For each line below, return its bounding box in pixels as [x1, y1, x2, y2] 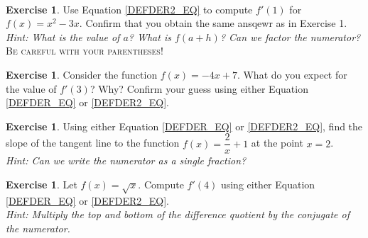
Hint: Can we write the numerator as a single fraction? [6, 153, 247, 168]
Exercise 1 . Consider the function [6, 67, 158, 81]
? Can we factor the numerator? [220, 29, 361, 44]
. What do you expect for [237, 67, 347, 81]
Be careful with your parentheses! [6, 43, 163, 58]
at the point [251, 135, 303, 150]
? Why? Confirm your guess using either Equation [90, 81, 308, 96]
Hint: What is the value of [6, 29, 120, 44]
